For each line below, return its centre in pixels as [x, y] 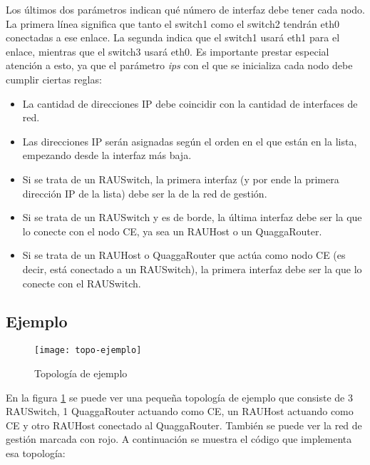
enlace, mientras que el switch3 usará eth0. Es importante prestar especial [168, 51]
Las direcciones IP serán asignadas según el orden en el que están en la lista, [190, 141]
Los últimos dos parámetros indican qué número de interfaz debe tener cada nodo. [185, 9]
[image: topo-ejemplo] [88, 351]
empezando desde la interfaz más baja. [107, 155]
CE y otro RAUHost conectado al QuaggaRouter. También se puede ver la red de [184, 425]
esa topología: [36, 453]
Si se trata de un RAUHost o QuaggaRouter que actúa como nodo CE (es [184, 255]
